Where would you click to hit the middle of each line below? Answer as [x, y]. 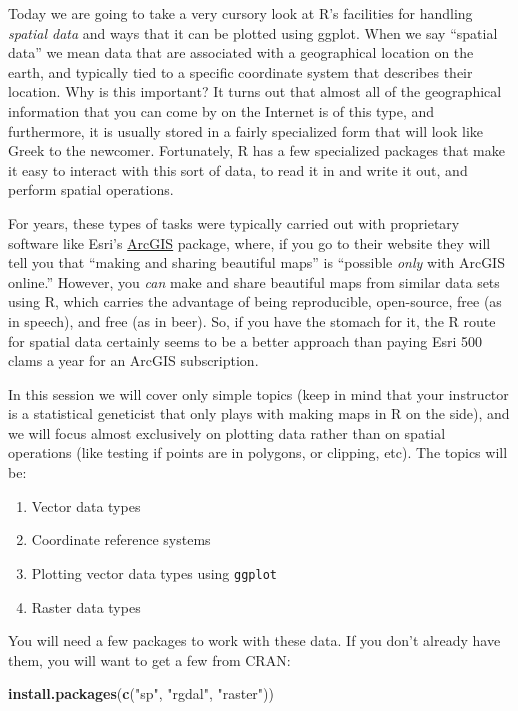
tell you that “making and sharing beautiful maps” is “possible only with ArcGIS [256, 262]
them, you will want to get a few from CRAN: [149, 659]
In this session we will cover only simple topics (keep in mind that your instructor [258, 393]
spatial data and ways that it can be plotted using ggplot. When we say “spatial [253, 32]
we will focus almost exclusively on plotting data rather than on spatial [227, 432]
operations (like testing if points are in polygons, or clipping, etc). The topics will [258, 452]
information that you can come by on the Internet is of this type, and [221, 110]
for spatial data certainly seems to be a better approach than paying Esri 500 [245, 340]
